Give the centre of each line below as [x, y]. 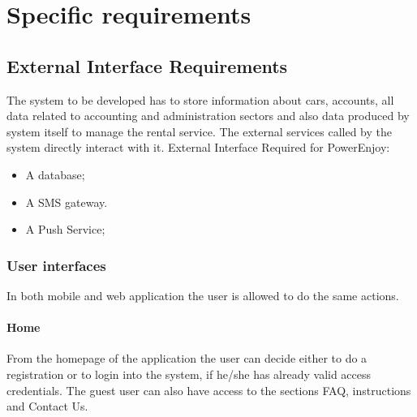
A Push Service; [65, 229]
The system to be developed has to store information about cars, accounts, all [200, 99]
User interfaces [56, 265]
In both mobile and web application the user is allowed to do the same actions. [203, 295]
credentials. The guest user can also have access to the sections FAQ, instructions [209, 390]
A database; [55, 174]
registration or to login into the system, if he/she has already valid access [189, 374]
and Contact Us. [47, 406]
